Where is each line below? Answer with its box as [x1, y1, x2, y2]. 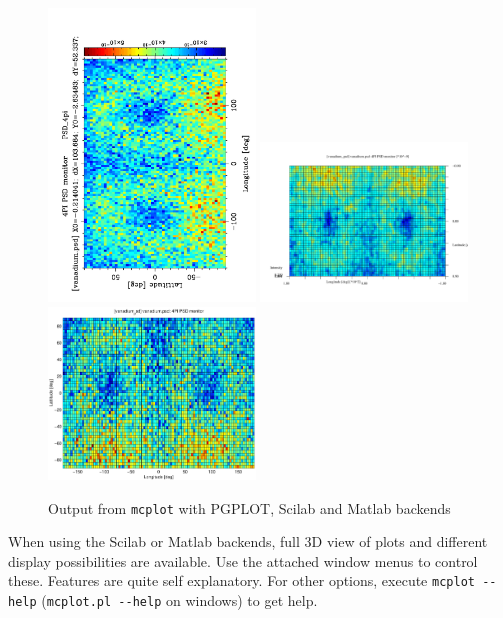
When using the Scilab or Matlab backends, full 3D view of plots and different [8, 531, 488, 552]
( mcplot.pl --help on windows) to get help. [41, 590, 318, 611]
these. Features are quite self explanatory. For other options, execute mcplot [8, 570, 475, 591]
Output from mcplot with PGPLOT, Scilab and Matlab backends [48, 497, 451, 518]
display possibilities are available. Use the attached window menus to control [8, 550, 478, 571]
